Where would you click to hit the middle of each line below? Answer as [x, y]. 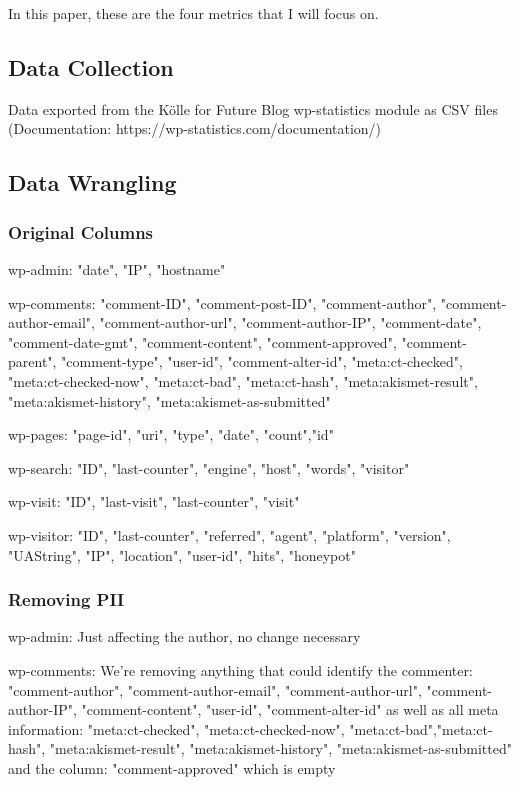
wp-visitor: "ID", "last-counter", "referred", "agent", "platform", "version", [229, 534]
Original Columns [81, 231]
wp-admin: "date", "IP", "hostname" [117, 268]
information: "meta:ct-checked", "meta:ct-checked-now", [176, 728]
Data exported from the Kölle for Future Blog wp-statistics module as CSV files [253, 108]
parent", [32, 361]
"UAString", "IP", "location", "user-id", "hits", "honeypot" [182, 554]
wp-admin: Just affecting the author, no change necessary [184, 636]
